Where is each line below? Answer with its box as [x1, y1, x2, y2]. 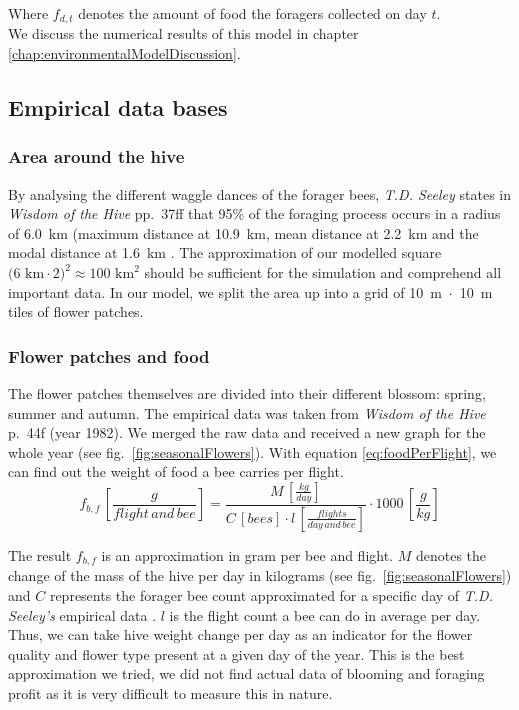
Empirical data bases [8, 92, 228, 123]
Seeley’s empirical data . [8, 604, 157, 625]
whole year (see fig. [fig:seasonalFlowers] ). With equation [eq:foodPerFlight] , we [8, 441, 497, 462]
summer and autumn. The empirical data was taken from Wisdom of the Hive [8, 402, 486, 423]
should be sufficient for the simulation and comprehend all [144, 262, 502, 283]
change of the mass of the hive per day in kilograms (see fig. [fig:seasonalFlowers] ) [8, 565, 512, 586]
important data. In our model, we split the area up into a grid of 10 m [8, 281, 442, 302]
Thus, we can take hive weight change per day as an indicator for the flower [8, 624, 473, 645]
